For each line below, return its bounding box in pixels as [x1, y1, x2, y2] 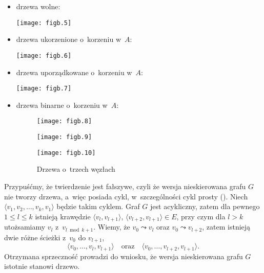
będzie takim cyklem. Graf [56, 201, 140, 212]
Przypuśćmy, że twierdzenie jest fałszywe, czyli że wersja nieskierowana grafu [4, 180, 246, 191]
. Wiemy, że [93, 221, 130, 232]
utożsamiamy [4, 221, 46, 232]
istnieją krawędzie [35, 211, 91, 221]
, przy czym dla [176, 211, 226, 221]
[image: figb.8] [36, 118, 92, 125]
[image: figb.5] [16, 19, 72, 27]
